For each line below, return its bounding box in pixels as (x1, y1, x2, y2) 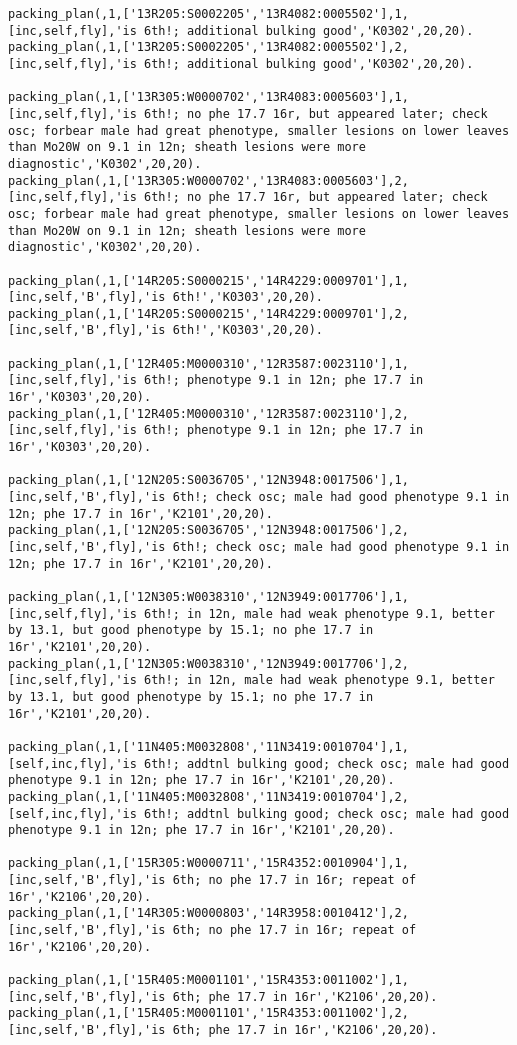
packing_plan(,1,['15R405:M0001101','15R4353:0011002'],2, (8, 1006, 409, 1021)
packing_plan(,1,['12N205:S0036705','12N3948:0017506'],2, (8, 523, 409, 538)
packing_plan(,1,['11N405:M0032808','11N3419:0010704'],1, (8, 739, 409, 754)
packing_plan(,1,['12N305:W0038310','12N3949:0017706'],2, (8, 656, 409, 671)
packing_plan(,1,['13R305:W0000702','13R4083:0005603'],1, (8, 90, 409, 105)
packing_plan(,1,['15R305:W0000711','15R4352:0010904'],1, (8, 856, 409, 871)
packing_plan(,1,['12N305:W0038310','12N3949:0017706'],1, (8, 589, 409, 604)
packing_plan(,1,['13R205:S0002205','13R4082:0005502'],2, (8, 40, 409, 55)
